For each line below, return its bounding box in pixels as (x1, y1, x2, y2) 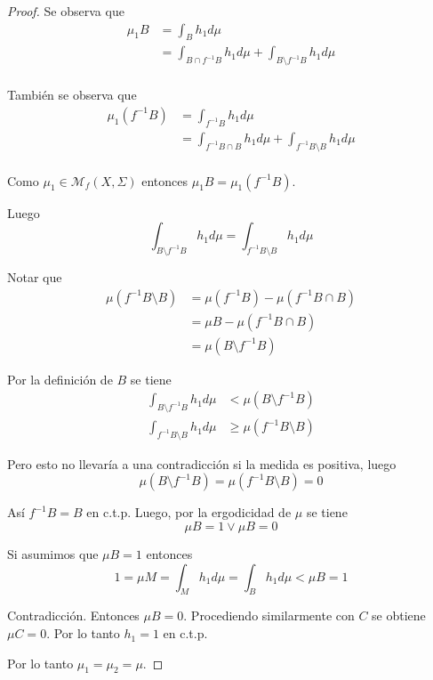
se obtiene (372, 606, 426, 625)
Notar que (7, 267, 62, 286)
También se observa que (7, 85, 137, 104)
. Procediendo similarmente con (183, 606, 355, 625)
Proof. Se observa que (7, 2, 124, 20)
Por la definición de (7, 369, 113, 388)
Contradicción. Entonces (7, 606, 140, 625)
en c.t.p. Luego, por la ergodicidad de (86, 503, 292, 522)
